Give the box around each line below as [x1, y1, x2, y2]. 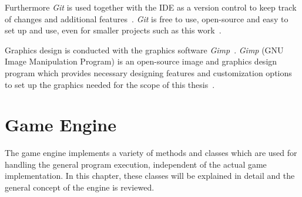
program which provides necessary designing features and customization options [5, 66, 292, 79]
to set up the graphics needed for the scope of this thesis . [5, 78, 215, 90]
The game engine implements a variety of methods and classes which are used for [5, 147, 297, 159]
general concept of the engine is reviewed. [5, 181, 155, 193]
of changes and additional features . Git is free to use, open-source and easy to [5, 12, 288, 25]
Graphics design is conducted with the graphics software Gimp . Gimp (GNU [5, 43, 284, 56]
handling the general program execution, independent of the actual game [5, 158, 267, 170]
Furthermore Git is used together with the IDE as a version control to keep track [5, 1, 297, 13]
